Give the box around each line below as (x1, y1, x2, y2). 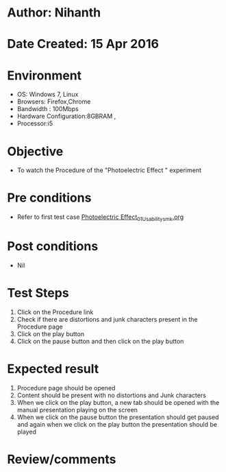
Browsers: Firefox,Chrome (16, 97, 91, 106)
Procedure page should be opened (16, 383, 116, 392)
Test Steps (7, 285, 70, 301)
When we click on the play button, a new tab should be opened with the (16, 398, 220, 406)
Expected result (7, 362, 99, 377)
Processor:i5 (16, 119, 53, 128)
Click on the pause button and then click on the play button (16, 337, 184, 345)
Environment (7, 67, 82, 83)
